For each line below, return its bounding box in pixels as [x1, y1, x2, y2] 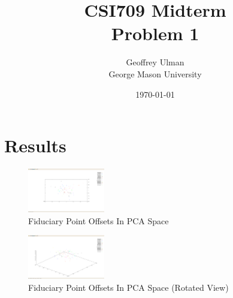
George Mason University [108, 67, 202, 80]
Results [4, 133, 66, 158]
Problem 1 [111, 21, 199, 46]
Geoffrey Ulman [126, 56, 184, 68]
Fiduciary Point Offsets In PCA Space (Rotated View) [28, 281, 229, 293]
